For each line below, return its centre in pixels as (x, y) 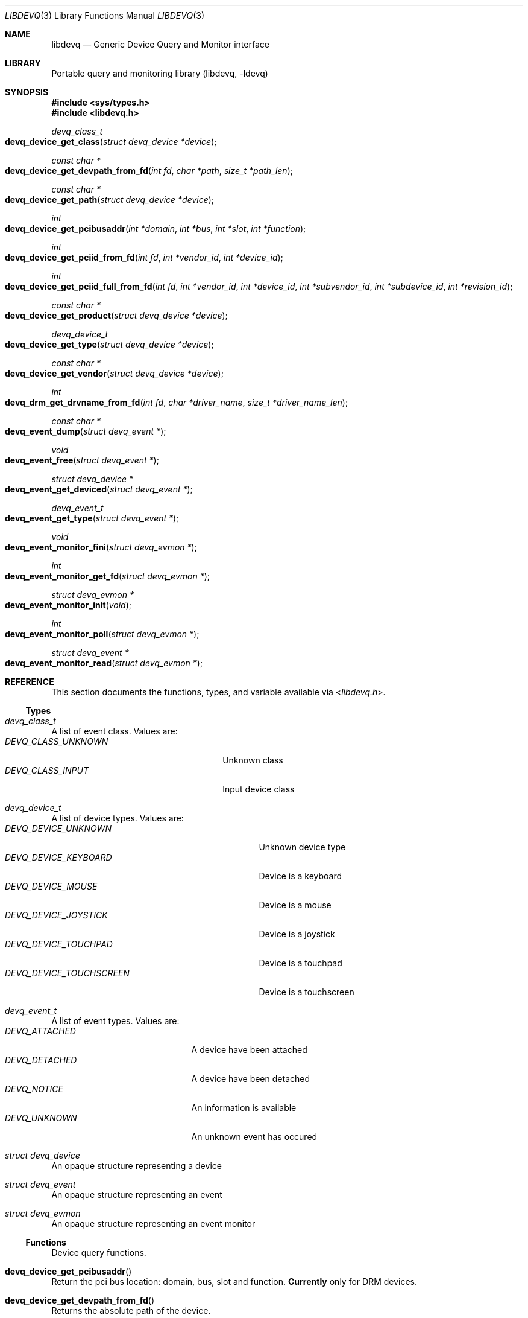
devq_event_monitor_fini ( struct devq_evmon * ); (101, 547)
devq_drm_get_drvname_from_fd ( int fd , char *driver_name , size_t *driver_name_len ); (177, 402)
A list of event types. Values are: (115, 1021)
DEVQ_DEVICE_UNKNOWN (58, 828)
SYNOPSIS (27, 92)
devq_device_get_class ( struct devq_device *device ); (111, 142)
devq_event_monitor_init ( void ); (68, 605)
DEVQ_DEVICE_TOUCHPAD (59, 944)
